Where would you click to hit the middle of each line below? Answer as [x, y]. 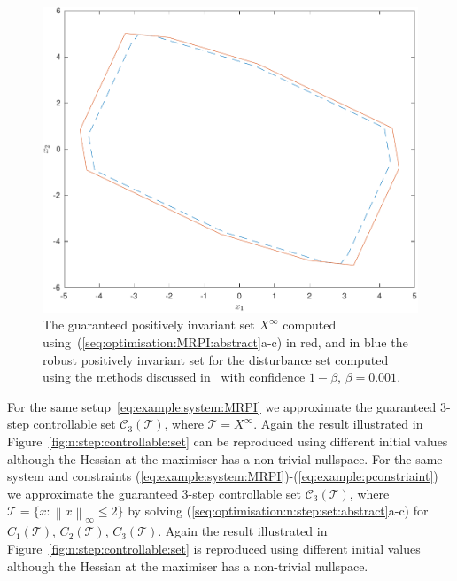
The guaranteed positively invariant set [149, 325]
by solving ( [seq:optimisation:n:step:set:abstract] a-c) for [278, 511]
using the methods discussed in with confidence [174, 377]
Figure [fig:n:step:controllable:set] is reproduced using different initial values [214, 548]
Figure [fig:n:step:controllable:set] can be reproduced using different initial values [228, 441]
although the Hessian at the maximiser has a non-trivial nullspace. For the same [225, 458]
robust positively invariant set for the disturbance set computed [216, 359]
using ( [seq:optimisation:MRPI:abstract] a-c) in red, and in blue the [225, 341]
